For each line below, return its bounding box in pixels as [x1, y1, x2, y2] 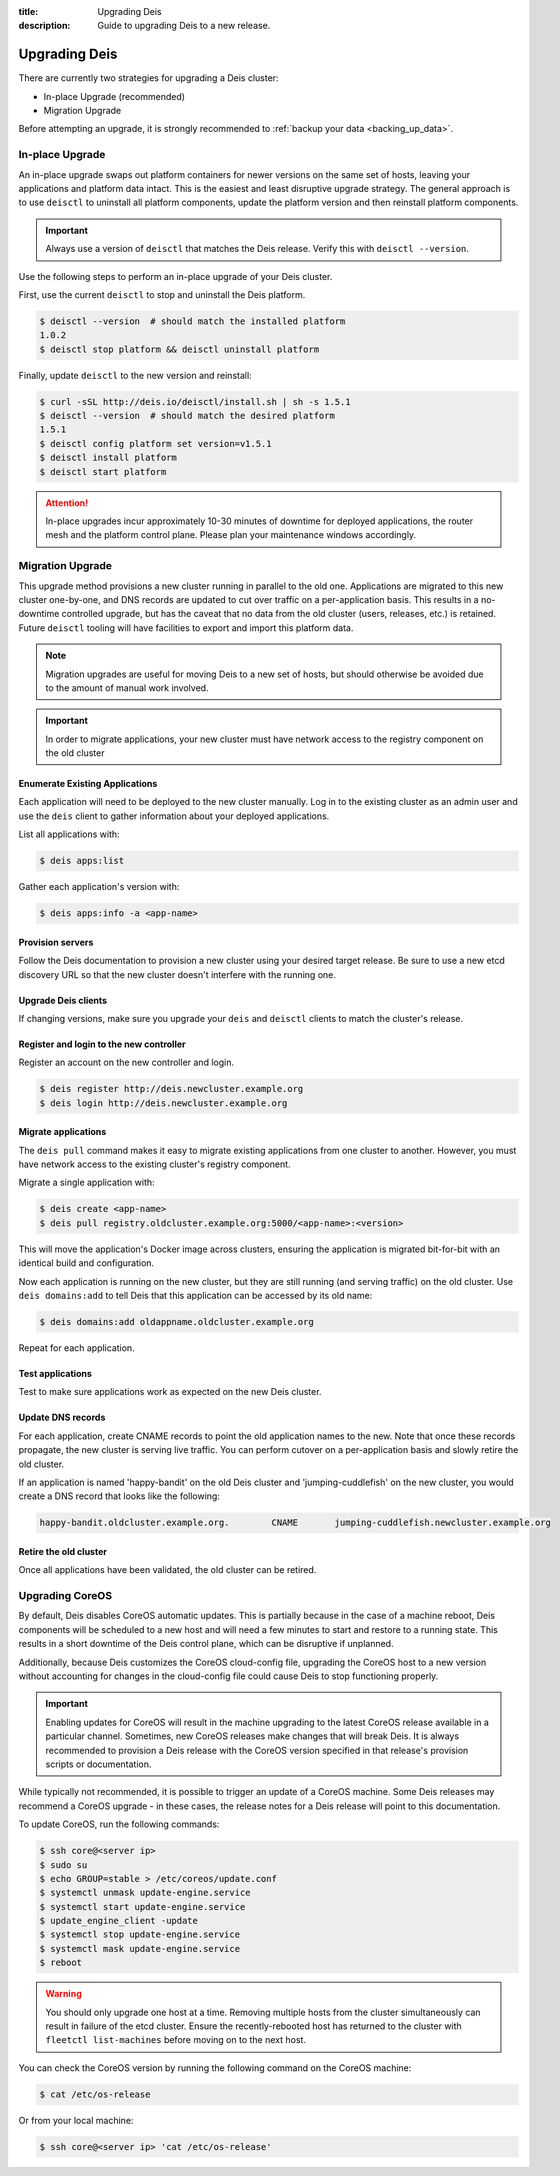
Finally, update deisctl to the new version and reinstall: [18, 369, 252, 381]
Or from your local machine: [18, 2114, 134, 2126]
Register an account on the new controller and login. [18, 1056, 235, 1069]
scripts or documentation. [45, 1758, 152, 1770]
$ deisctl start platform [39, 466, 167, 477]
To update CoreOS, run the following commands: [18, 1818, 220, 1830]
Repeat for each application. [18, 1341, 135, 1354]
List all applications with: [18, 828, 120, 840]
